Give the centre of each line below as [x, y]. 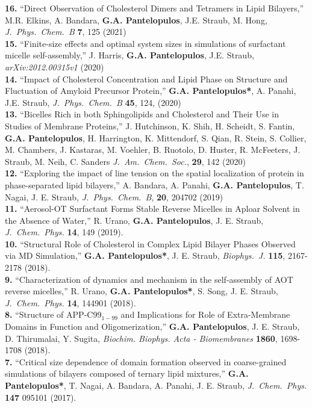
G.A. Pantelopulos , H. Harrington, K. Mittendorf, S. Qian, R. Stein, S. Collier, [156, 138]
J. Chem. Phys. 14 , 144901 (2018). [70, 302]
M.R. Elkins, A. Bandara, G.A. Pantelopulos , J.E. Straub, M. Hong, [136, 20]
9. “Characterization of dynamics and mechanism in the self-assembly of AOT [149, 279]
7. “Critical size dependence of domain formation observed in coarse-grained [146, 361]
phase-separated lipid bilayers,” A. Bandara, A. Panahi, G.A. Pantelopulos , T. [154, 184]
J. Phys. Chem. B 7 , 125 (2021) [66, 32]
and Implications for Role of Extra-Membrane [205, 314]
